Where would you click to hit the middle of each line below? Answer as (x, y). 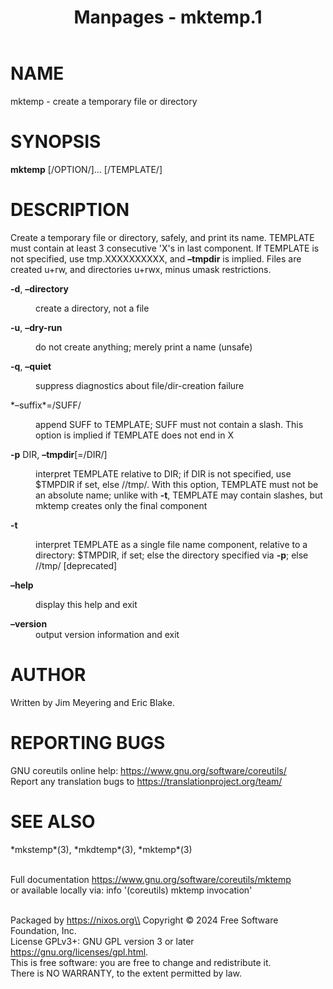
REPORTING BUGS (88, 742)
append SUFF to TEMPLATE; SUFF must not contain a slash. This (169, 424)
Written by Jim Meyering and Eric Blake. (92, 702)
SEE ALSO (53, 821)
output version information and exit (107, 634)
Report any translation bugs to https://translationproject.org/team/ (146, 781)
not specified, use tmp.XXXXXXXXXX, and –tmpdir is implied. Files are (156, 258)
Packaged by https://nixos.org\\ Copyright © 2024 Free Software (144, 920)
